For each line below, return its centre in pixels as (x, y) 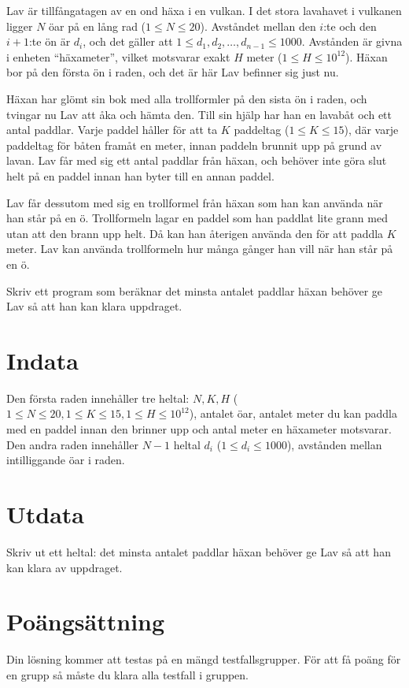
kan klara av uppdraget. (64, 567)
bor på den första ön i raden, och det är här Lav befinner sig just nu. (173, 72)
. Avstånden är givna (352, 41)
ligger (20, 26)
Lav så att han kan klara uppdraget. (94, 306)
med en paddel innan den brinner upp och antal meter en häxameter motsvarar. (199, 429)
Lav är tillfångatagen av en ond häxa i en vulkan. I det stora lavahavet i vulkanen (204, 10)
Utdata (46, 513)
